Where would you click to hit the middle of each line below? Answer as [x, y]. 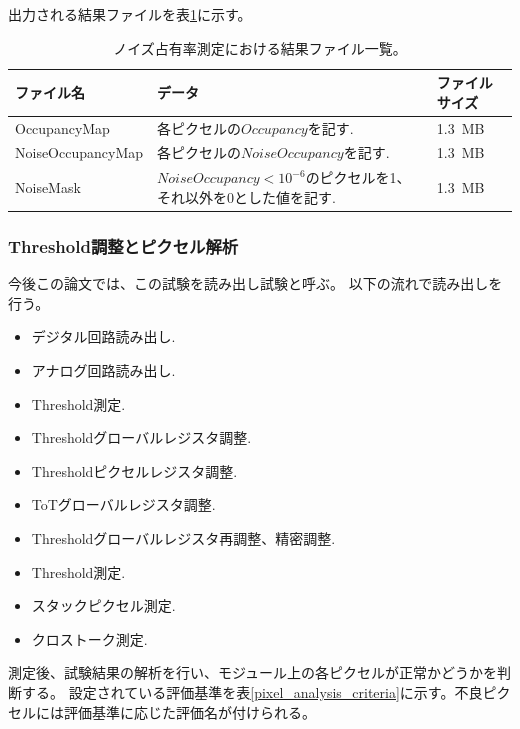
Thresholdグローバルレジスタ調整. [141, 437]
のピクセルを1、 [358, 177]
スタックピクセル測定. [103, 605]
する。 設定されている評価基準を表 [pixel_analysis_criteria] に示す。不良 [252, 691]
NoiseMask [48, 187]
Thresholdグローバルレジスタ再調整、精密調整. [183, 537]
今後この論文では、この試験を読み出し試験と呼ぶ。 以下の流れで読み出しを [255, 283]
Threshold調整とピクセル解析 [123, 245]
